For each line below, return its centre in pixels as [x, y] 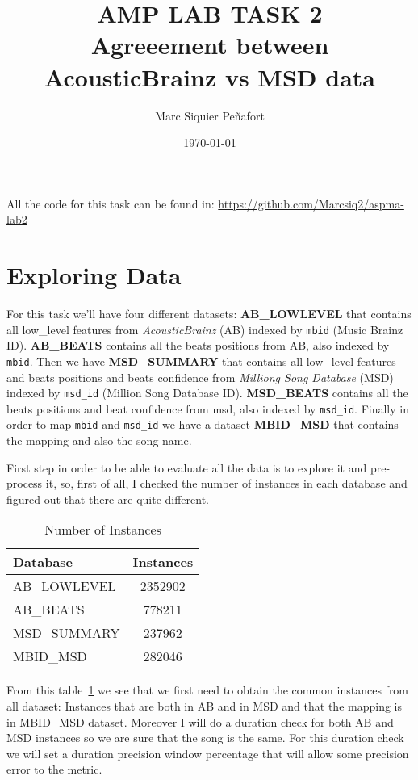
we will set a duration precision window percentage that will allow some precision [208, 753]
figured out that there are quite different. [108, 499]
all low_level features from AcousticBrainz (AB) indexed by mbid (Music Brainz [205, 329]
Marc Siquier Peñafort [210, 115]
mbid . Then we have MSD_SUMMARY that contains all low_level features [201, 361]
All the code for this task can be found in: [111, 203]
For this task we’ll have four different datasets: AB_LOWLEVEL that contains [209, 313]
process [25, 483]
